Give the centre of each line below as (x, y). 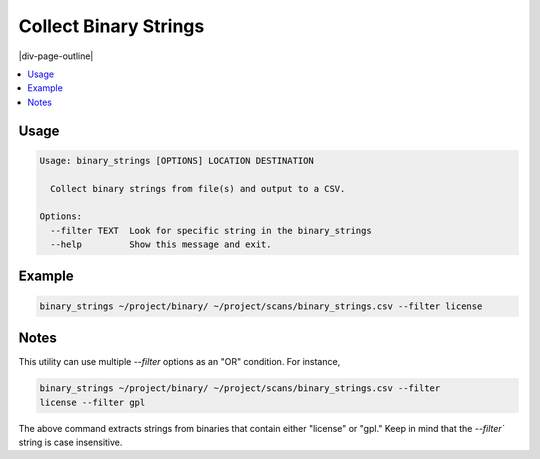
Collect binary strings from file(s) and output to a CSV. (198, 188)
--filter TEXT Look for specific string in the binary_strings (211, 230)
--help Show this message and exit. (161, 244)
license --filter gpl (92, 402)
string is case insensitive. (70, 442)
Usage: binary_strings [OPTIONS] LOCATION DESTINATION (176, 160)
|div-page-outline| (56, 56)
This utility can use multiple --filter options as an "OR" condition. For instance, (179, 362)
